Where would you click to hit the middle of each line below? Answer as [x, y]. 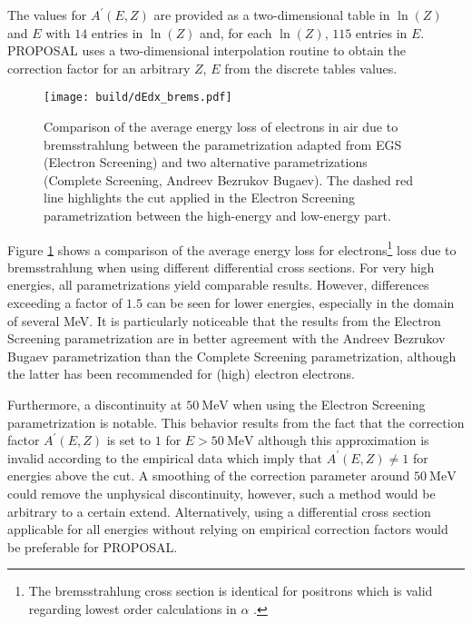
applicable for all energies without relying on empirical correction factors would [228, 529]
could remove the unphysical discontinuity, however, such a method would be [221, 493]
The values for [47, 15]
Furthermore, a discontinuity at [95, 404]
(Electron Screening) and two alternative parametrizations [206, 162]
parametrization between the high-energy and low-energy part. [217, 215]
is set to [129, 440]
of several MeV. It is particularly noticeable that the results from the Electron [224, 320]
